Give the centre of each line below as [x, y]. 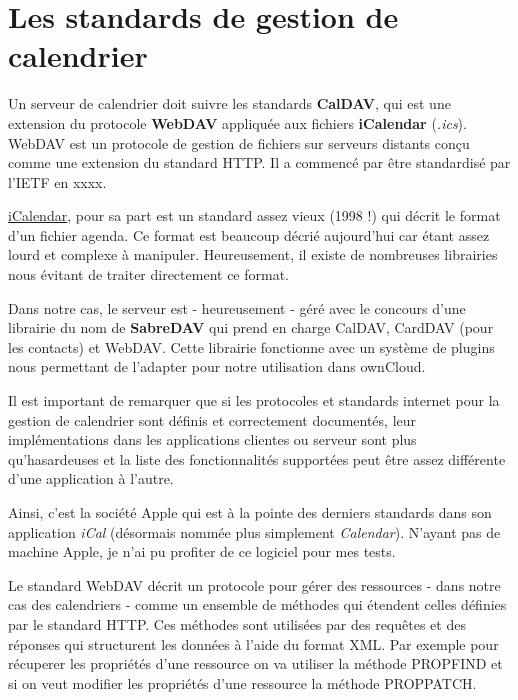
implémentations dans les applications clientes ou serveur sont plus [212, 439]
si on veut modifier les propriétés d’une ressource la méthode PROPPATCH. [242, 682]
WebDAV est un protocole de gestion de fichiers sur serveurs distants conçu [239, 142]
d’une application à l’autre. [91, 478]
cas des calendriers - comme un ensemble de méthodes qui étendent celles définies [257, 604]
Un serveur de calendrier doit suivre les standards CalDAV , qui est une [229, 103]
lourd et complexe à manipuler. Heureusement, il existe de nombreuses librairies [253, 254]
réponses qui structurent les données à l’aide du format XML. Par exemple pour [253, 643]
